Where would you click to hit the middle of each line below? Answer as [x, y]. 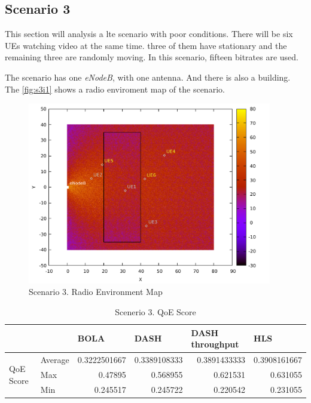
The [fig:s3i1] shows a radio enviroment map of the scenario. [115, 89]
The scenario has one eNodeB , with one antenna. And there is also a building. [148, 77]
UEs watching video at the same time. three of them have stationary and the [146, 45]
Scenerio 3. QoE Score [155, 312]
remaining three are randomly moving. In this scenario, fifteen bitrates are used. [152, 57]
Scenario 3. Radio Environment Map [96, 292]
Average [55, 360]
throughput [215, 344]
